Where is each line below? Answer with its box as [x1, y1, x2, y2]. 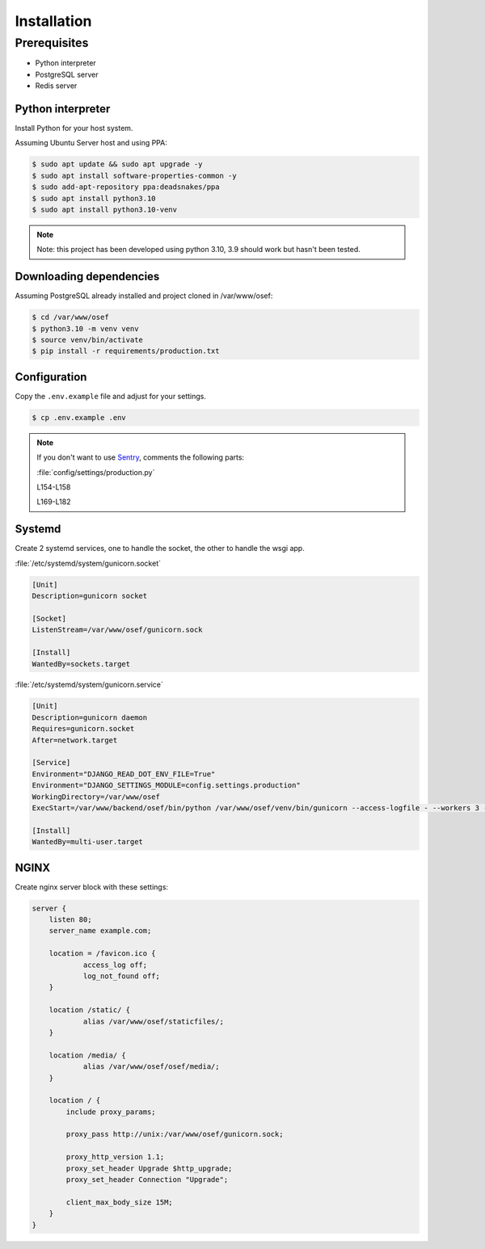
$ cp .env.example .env [32, 413, 127, 422]
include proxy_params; [65, 1107, 157, 1117]
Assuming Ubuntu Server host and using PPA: [15, 138, 167, 148]
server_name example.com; [48, 926, 152, 936]
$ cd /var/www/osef [32, 313, 109, 322]
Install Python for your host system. [15, 124, 133, 133]
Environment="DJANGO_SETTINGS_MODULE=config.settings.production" [32, 780, 301, 790]
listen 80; [48, 915, 92, 924]
